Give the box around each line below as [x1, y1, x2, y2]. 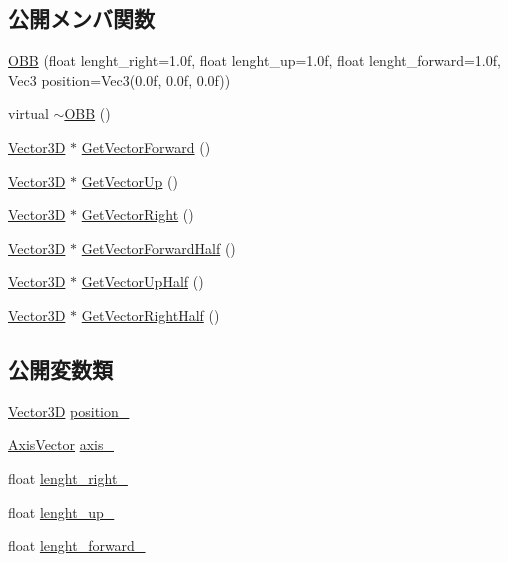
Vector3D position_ [8, 400, 130, 421]
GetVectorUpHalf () [81, 271, 204, 292]
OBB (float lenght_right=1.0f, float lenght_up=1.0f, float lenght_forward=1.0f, [8, 50, 501, 71]
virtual [8, 103, 49, 124]
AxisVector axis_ [8, 434, 114, 455]
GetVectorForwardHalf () [81, 237, 236, 258]
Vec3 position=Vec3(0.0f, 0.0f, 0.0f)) [8, 69, 231, 90]
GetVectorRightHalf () [81, 304, 220, 325]
